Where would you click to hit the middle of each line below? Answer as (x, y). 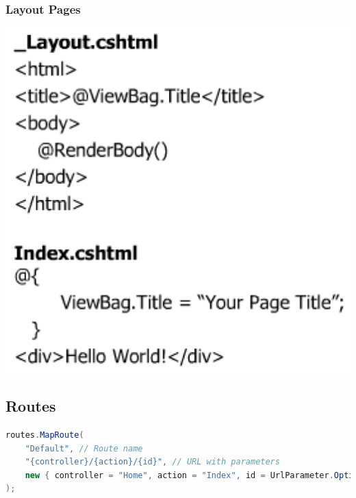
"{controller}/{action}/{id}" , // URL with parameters (152, 462)
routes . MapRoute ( (45, 435)
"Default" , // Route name (84, 448)
